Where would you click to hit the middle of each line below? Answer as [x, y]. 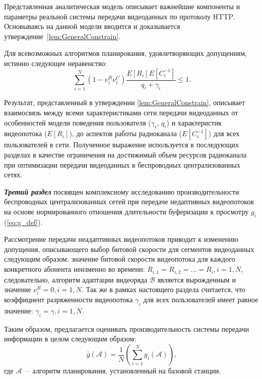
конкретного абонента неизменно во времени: [75, 269]
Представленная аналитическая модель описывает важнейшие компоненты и [122, 6]
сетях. [13, 175]
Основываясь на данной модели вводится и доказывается [92, 26]
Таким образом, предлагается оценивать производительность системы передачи [127, 328]
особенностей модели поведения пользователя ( [78, 122]
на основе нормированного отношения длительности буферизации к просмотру [126, 211]
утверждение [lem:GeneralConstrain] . [62, 36]
